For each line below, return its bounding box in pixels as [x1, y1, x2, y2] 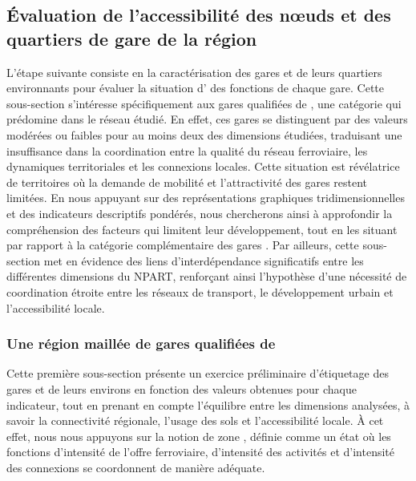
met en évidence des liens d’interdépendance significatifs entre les [43, 252, 364, 269]
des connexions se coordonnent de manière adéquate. [6, 459, 265, 475]
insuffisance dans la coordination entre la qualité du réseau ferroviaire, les [6, 142, 368, 159]
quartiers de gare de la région [6, 26, 257, 51]
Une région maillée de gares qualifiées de [6, 333, 276, 354]
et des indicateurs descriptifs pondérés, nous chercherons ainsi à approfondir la [6, 204, 393, 221]
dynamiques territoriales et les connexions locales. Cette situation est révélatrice [6, 158, 400, 175]
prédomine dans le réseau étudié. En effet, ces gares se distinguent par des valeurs [6, 111, 408, 127]
